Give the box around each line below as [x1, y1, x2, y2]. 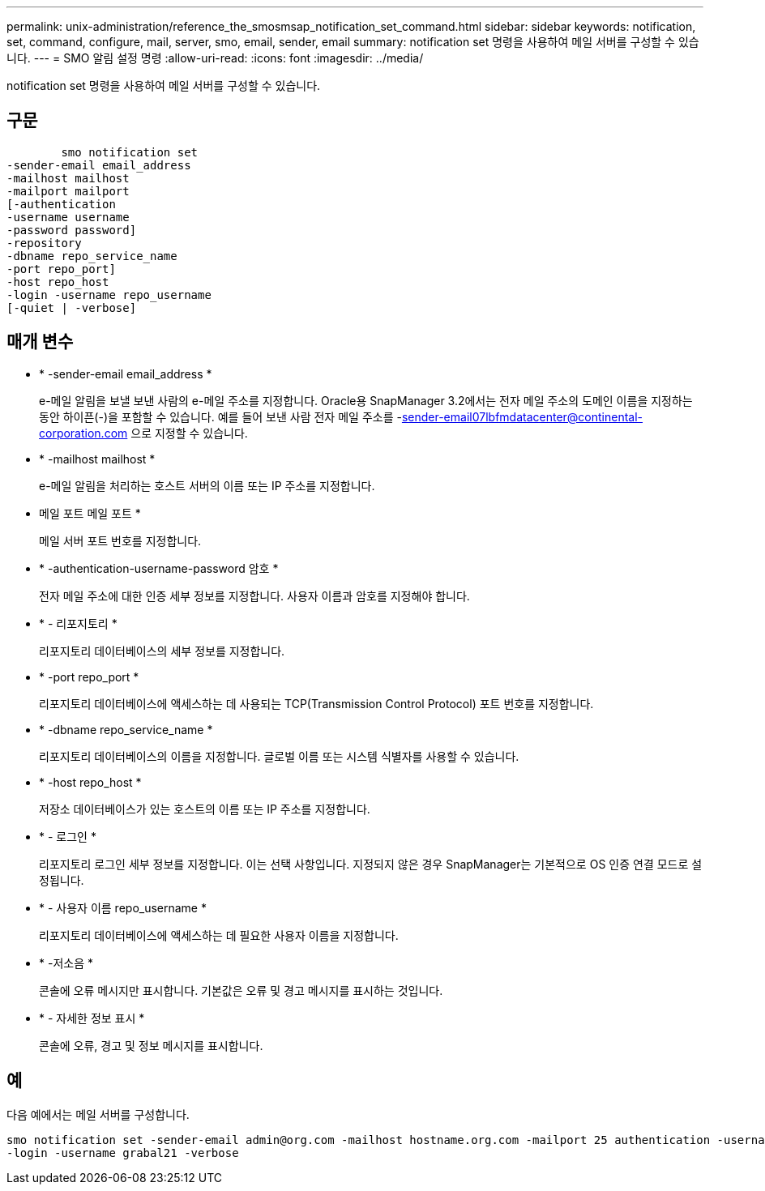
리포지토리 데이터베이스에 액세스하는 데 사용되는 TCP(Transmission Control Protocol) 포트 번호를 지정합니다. [39, 696, 594, 711]
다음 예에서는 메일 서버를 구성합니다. [6, 1107, 190, 1121]
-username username [6, 210, 130, 224]
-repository [6, 236, 82, 250]
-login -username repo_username [6, 288, 212, 301]
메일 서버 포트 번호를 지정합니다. [39, 533, 202, 548]
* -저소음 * [39, 955, 93, 970]
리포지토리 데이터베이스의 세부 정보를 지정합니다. [39, 643, 285, 658]
